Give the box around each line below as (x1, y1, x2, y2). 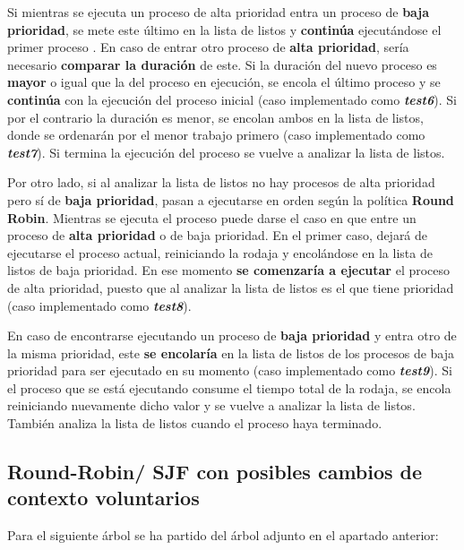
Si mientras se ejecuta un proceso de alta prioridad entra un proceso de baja (7, 3, 430, 21)
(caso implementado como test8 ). (7, 296, 192, 314)
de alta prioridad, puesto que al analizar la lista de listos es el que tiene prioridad (7, 278, 454, 296)
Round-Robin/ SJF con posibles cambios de (7, 458, 423, 486)
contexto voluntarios (7, 484, 200, 511)
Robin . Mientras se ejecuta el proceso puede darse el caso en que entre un (7, 208, 417, 227)
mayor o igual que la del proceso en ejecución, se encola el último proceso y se (7, 73, 441, 91)
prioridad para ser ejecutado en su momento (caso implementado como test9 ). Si (7, 361, 452, 380)
